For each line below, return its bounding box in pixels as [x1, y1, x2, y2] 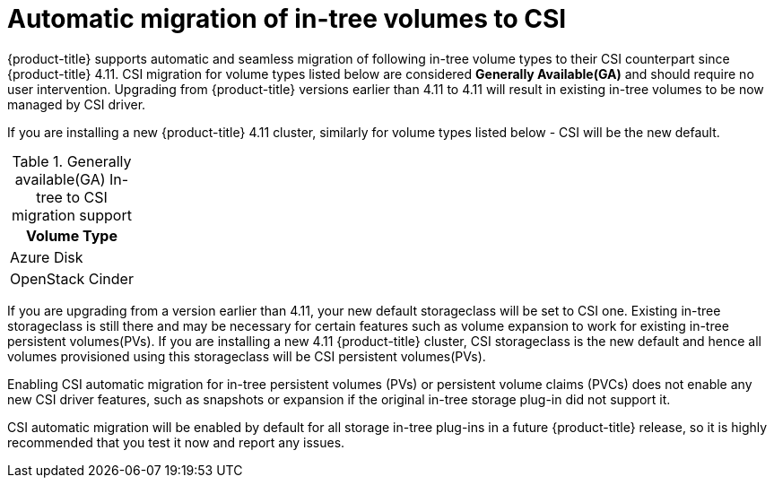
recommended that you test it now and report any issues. [7, 434, 345, 450]
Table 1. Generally [12, 152, 132, 170]
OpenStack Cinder [10, 269, 134, 288]
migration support [12, 205, 132, 224]
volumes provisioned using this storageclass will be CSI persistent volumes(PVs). [7, 348, 486, 364]
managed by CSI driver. [7, 96, 146, 112]
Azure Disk [10, 247, 83, 266]
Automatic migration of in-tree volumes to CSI [7, 4, 567, 34]
